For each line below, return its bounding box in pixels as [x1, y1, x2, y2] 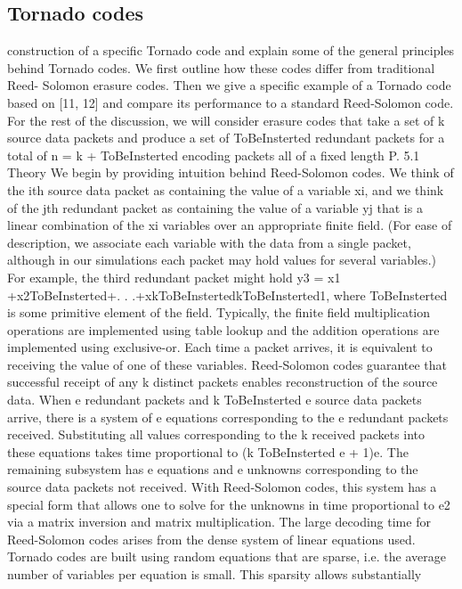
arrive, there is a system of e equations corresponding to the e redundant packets [7, 407, 449, 426]
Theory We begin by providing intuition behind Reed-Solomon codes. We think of [7, 163, 454, 182]
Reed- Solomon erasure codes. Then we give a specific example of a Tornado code [7, 76, 451, 94]
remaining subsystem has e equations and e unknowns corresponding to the [7, 460, 418, 479]
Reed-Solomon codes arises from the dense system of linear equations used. [7, 529, 416, 548]
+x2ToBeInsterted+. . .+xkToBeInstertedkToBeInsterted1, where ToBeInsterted [7, 285, 448, 304]
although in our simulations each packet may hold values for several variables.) [7, 250, 436, 269]
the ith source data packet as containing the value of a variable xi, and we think [7, 180, 444, 199]
